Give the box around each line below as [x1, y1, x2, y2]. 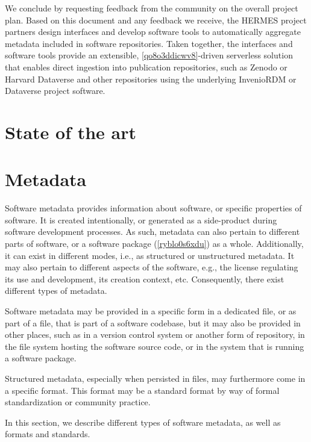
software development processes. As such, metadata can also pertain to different [5, 225, 300, 238]
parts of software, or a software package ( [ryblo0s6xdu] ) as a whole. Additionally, [5, 237, 304, 250]
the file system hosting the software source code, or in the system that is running [5, 340, 304, 352]
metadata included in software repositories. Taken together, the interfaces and [5, 37, 293, 49]
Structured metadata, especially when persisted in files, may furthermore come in [5, 372, 306, 384]
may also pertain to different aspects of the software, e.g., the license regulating [5, 261, 298, 273]
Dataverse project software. [5, 84, 105, 97]
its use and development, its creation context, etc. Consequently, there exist [5, 272, 284, 285]
